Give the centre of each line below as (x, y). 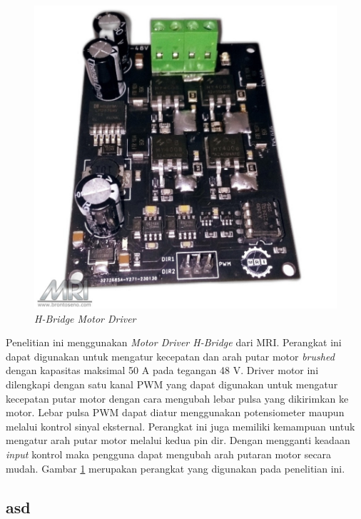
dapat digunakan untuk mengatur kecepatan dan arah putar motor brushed (170, 356)
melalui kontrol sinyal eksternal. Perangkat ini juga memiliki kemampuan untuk (180, 426)
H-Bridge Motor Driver (85, 318)
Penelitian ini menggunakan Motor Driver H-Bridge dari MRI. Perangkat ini (174, 342)
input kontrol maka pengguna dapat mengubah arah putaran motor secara (169, 454)
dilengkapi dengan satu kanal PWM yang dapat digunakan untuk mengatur (172, 384)
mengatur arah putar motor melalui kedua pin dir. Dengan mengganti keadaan (178, 440)
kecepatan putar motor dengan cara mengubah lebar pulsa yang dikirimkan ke (177, 398)
